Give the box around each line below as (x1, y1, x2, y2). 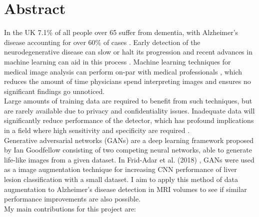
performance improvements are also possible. (4, 193, 141, 204)
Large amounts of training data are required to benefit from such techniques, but (4, 95, 252, 106)
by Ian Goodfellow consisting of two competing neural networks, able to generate (4, 144, 252, 155)
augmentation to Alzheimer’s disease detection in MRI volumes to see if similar (4, 183, 247, 194)
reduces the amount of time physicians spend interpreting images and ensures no (4, 76, 251, 86)
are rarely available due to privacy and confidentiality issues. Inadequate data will (4, 105, 255, 115)
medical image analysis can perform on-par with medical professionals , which (4, 66, 242, 76)
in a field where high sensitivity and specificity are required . (4, 125, 190, 135)
